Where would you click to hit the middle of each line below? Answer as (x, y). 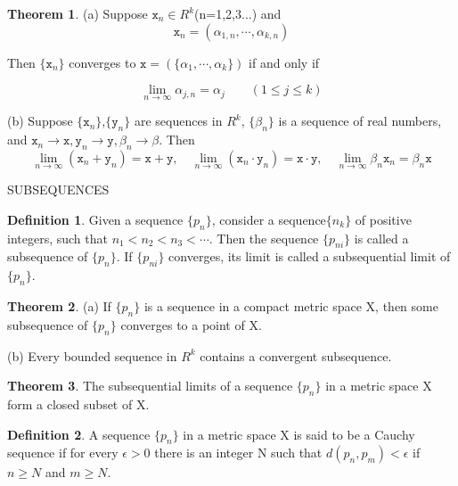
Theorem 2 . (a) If (59, 306)
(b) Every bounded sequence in (92, 355)
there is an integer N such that (238, 453)
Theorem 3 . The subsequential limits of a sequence (150, 386)
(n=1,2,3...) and (238, 13)
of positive (383, 219)
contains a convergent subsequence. (296, 355)
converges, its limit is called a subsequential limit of (310, 256)
